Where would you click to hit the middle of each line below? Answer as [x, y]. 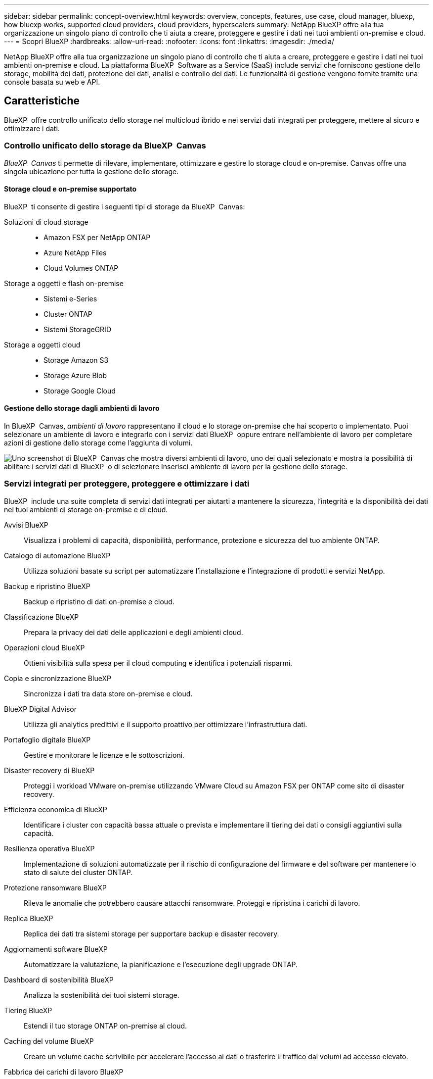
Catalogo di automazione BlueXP [57, 555]
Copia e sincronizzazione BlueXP [58, 678]
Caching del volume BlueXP [49, 1041]
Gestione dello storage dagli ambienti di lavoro [82, 408]
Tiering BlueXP [28, 1010]
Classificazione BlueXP [42, 617]
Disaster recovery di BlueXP [49, 770]
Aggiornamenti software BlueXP [56, 949]
